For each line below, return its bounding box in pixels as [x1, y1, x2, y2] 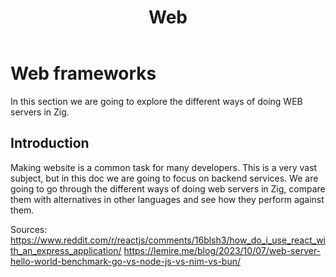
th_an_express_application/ [10, 244, 122, 256]
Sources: [10, 223, 48, 235]
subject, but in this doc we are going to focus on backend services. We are [10, 172, 319, 184]
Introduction [10, 135, 90, 152]
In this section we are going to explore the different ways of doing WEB [10, 95, 303, 107]
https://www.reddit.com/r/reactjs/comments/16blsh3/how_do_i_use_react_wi [10, 234, 327, 246]
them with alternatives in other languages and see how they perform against [10, 193, 325, 205]
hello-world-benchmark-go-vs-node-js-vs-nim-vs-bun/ [10, 255, 242, 267]
